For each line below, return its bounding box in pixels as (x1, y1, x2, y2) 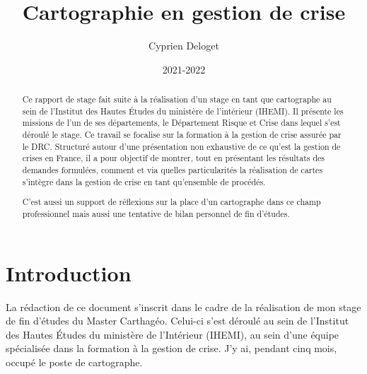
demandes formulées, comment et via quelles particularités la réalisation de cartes (22, 164, 323, 176)
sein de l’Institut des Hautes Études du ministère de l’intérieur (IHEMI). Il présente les (22, 105, 344, 117)
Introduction (6, 258, 132, 287)
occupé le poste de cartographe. (6, 354, 143, 369)
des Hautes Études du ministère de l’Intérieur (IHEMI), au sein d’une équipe (6, 327, 339, 341)
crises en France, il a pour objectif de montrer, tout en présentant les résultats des (22, 152, 325, 164)
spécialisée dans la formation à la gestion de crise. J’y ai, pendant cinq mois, (6, 341, 337, 356)
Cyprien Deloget (148, 38, 219, 53)
